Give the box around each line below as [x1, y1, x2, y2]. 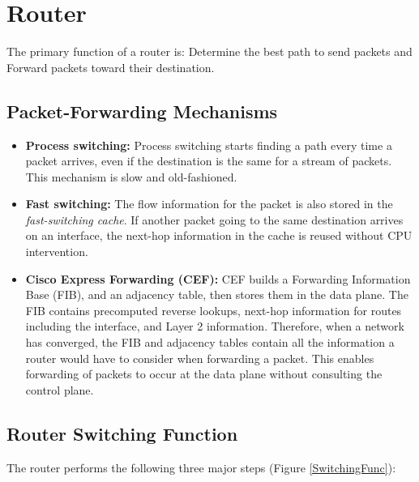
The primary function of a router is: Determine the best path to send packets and [6, 43, 413, 60]
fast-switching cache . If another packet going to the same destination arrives [25, 211, 404, 228]
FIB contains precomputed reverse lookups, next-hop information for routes [25, 301, 402, 318]
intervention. [25, 243, 88, 260]
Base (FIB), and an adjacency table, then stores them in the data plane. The [25, 286, 408, 303]
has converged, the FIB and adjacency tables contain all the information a [25, 334, 395, 351]
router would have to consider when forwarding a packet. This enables [25, 349, 374, 366]
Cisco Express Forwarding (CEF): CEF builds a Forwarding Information [25, 270, 411, 287]
